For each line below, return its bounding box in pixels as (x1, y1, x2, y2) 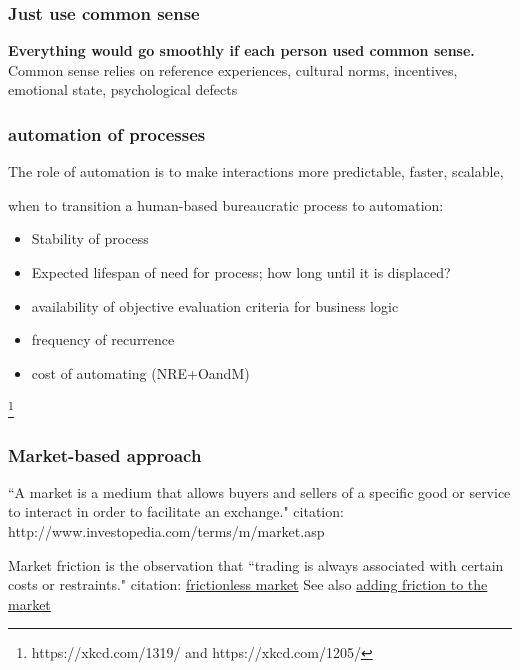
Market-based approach (8, 442, 202, 467)
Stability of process (31, 228, 149, 249)
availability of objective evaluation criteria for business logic (31, 295, 399, 316)
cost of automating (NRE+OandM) (31, 362, 250, 383)
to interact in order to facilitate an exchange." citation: (8, 501, 344, 522)
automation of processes (8, 121, 206, 146)
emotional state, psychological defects (8, 79, 238, 100)
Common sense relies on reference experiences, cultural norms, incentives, (8, 59, 458, 80)
